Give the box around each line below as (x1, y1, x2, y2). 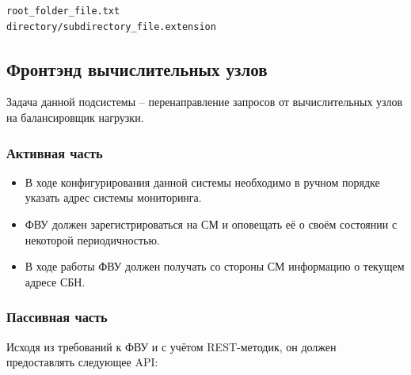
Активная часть (6, 142, 103, 162)
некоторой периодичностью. (25, 231, 160, 248)
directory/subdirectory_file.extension (6, 21, 216, 32)
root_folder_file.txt (6, 6, 120, 17)
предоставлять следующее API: (6, 354, 158, 370)
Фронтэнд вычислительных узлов (6, 56, 268, 81)
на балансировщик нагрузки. (6, 108, 144, 125)
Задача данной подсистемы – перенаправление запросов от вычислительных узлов (6, 93, 403, 110)
